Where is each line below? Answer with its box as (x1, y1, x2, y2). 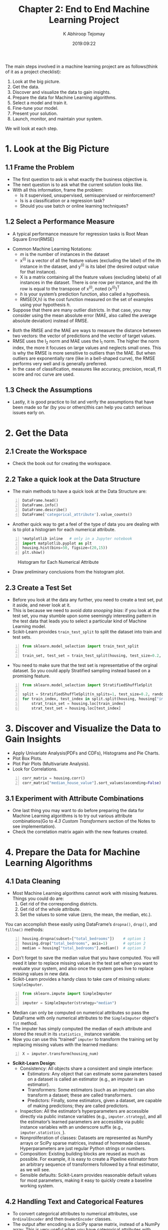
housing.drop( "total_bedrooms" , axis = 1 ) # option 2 (22, 941, 146, 946)
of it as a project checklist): (5, 69, 61, 75)
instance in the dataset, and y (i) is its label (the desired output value (19, 262, 159, 269)
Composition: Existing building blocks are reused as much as (19, 1151, 145, 1157)
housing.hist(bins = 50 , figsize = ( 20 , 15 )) (22, 545, 108, 550)
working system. (19, 1183, 54, 1189)
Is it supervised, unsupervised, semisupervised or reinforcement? (19, 192, 155, 198)
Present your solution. (12, 110, 58, 116)
